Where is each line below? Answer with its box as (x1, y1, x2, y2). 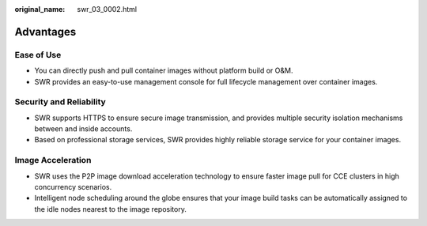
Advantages (14, 24, 77, 39)
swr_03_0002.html (77, 5, 138, 13)
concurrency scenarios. (34, 183, 112, 191)
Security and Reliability (14, 96, 106, 107)
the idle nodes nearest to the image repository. (34, 204, 187, 213)
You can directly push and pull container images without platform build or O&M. (34, 66, 293, 75)
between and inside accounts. (34, 124, 133, 134)
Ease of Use (14, 49, 62, 60)
